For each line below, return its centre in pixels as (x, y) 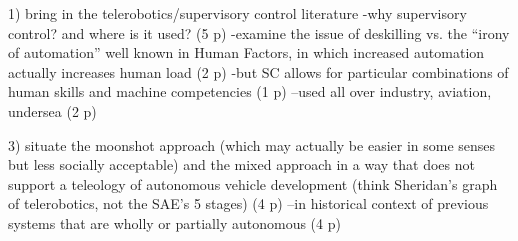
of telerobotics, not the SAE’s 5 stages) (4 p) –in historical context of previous (248, 203)
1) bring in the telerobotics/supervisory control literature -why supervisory (237, 13)
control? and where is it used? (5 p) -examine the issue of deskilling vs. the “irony (259, 32)
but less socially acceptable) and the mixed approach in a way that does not (241, 164)
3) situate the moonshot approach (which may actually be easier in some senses (252, 144)
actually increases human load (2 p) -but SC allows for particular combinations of (258, 71)
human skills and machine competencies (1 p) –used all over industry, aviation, (250, 91)
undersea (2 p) (52, 110)
